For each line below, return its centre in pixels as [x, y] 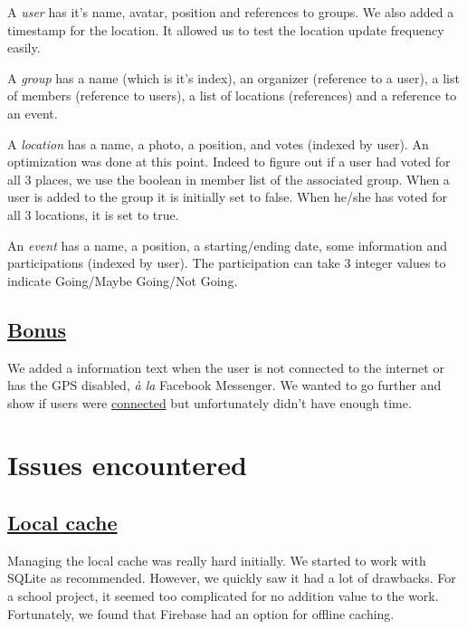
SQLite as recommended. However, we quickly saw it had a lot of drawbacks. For [232, 578]
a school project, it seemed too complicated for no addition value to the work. [223, 596]
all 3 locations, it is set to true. [93, 214]
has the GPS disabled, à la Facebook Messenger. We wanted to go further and [224, 385]
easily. [24, 48]
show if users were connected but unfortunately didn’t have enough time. [210, 402]
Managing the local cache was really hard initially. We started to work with [217, 560]
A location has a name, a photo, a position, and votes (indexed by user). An [218, 143]
